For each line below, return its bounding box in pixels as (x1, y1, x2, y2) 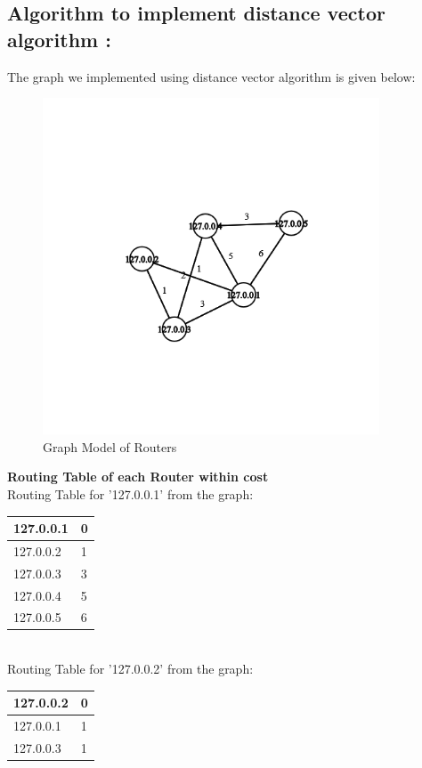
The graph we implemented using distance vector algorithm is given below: (7, 67, 416, 85)
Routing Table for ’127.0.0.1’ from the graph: (7, 484, 254, 503)
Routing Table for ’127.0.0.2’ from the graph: (7, 659, 254, 678)
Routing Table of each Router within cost (7, 467, 269, 486)
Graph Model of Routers (43, 437, 177, 456)
